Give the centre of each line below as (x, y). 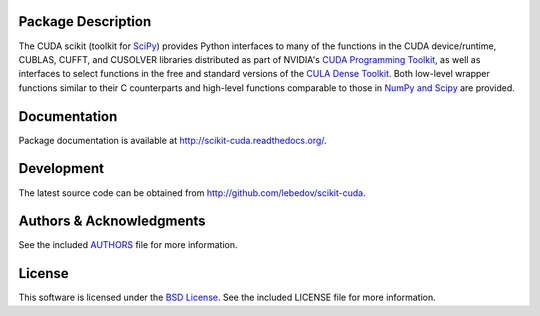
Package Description (85, 21)
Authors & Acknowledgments (112, 221)
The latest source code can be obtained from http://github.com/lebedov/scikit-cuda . (192, 192)
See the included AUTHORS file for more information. (128, 245)
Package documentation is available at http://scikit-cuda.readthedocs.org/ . (172, 140)
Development (61, 168)
